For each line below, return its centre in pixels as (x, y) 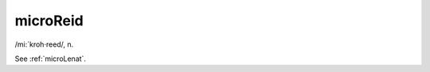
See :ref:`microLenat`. (51, 59)
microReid (49, 21)
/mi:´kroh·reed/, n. (44, 44)
